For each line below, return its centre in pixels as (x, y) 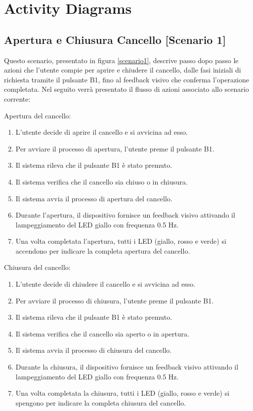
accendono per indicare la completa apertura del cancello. (103, 250)
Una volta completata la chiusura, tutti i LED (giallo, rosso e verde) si (123, 393)
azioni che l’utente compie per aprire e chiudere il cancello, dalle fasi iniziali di (123, 70)
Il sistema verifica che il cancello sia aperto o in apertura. (102, 333)
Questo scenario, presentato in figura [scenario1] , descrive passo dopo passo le (121, 60)
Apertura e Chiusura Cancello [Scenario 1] (115, 39)
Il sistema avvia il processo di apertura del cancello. (94, 198)
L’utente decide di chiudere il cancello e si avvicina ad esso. (105, 284)
